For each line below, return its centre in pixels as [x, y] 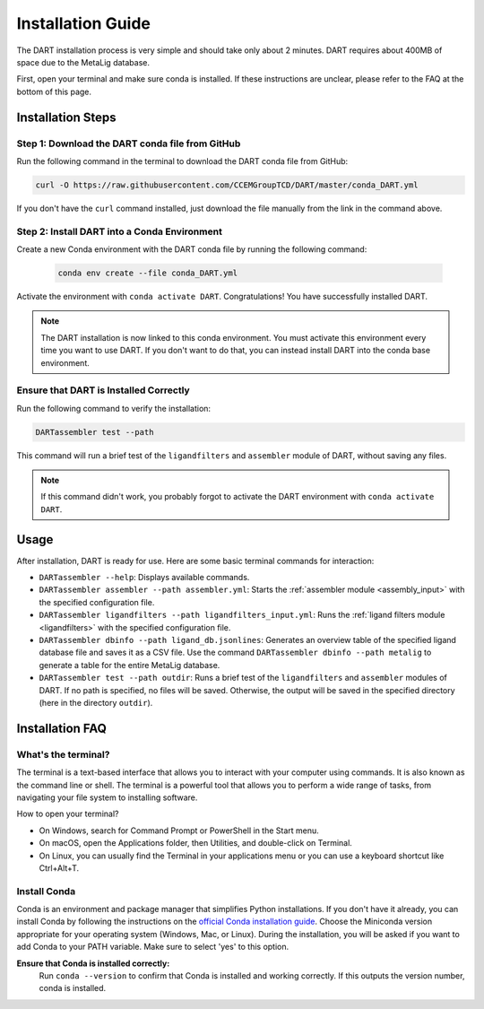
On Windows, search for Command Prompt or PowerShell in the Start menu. [179, 831]
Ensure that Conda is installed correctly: [93, 963]
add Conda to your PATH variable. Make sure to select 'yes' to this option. [153, 947]
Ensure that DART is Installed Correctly [103, 390]
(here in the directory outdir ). [96, 703]
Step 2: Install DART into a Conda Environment [120, 231]
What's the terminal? [63, 754]
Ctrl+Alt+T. [59, 868]
